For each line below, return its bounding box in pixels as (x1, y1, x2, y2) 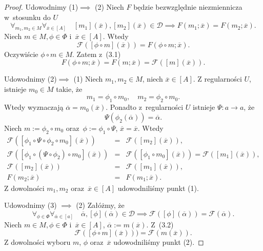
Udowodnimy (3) (4, 200, 57, 210)
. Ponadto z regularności (106, 102, 184, 112)
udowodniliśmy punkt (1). (117, 182, 199, 193)
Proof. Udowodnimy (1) (4, 2, 78, 12)
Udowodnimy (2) (4, 73, 57, 84)
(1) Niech (73, 73, 103, 84)
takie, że (56, 83, 83, 94)
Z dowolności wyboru (4, 237, 71, 247)
